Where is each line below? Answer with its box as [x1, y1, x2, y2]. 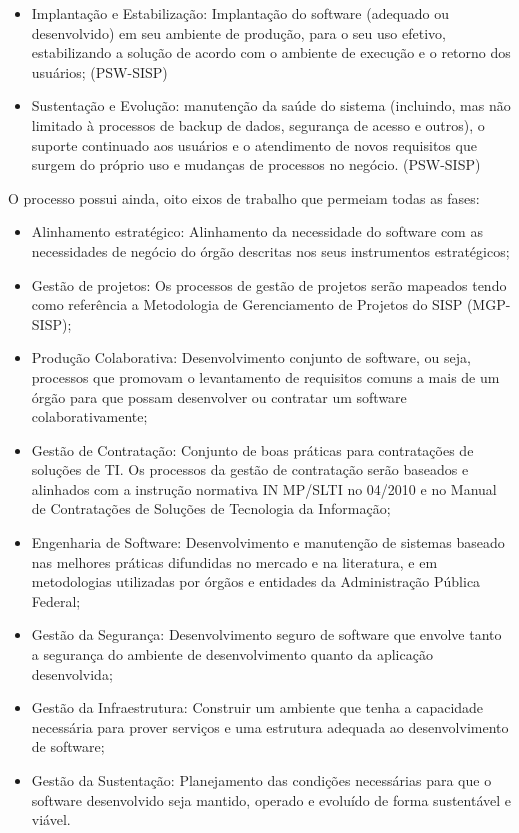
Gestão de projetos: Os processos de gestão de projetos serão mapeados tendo [31, 274, 507, 295]
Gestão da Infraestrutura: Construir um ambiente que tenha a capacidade [31, 697, 484, 718]
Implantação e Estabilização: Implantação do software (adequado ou [31, 3, 450, 23]
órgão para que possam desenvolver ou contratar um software [31, 386, 407, 407]
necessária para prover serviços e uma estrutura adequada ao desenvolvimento [31, 716, 509, 737]
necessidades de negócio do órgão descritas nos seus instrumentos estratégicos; [31, 240, 510, 261]
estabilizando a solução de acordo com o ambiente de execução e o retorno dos [31, 42, 511, 63]
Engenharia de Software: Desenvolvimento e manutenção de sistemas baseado [31, 532, 505, 553]
